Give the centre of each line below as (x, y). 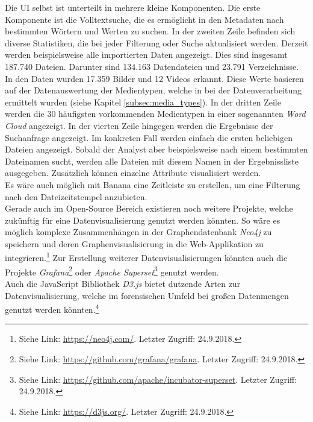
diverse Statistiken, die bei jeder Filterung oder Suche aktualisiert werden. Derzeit (156, 43)
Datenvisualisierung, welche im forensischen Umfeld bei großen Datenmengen (147, 295)
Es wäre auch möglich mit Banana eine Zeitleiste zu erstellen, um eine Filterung (153, 184)
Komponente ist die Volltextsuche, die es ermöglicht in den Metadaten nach (144, 19)
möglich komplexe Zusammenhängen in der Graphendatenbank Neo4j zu (138, 232)
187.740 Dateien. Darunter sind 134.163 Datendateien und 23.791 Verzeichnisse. (152, 66)
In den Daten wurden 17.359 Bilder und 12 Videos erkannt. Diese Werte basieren (154, 78)
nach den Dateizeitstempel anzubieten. (76, 196)
